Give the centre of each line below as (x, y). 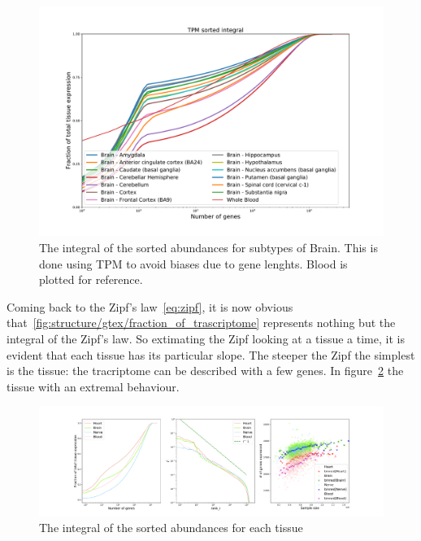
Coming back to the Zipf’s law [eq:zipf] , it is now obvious (150, 306)
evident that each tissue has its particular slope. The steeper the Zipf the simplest (211, 354)
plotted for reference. (91, 279)
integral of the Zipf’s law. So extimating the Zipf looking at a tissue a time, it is (206, 338)
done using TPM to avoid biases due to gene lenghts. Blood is (193, 263)
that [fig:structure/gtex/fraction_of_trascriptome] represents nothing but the (201, 323)
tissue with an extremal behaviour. (93, 386)
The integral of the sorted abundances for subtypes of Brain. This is (208, 247)
